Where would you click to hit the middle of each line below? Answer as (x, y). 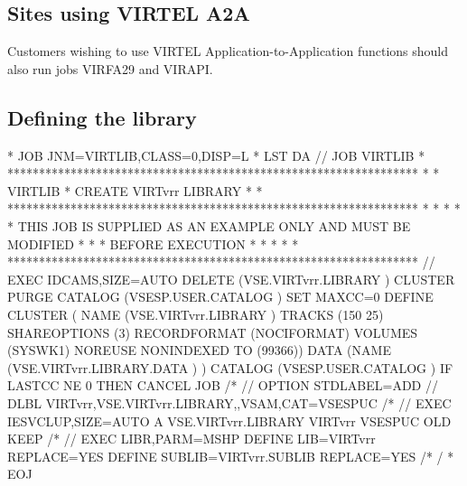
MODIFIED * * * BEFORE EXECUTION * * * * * (153, 243)
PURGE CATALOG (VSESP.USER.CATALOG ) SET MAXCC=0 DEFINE (220, 297)
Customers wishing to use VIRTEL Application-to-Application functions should (228, 51)
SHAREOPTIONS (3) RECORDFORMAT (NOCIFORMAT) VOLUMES (213, 332)
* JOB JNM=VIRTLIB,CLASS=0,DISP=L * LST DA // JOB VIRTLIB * (216, 155)
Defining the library (102, 117)
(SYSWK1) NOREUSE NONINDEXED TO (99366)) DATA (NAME (199, 350)
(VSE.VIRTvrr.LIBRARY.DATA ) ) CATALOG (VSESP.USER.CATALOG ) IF (230, 367)
